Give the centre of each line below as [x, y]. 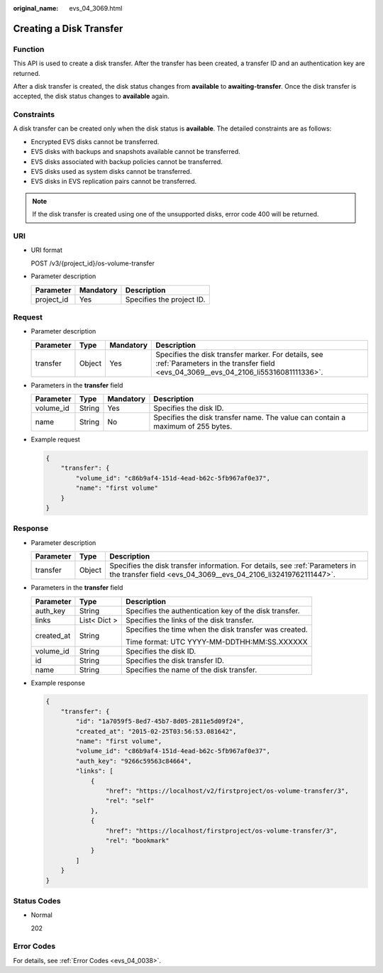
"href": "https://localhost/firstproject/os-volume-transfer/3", [222, 831]
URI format [47, 250]
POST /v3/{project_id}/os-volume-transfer [93, 263]
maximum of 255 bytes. [193, 427]
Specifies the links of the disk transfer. [190, 620]
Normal [41, 915]
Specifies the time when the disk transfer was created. [217, 630]
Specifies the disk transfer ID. [175, 660]
